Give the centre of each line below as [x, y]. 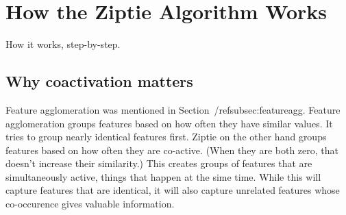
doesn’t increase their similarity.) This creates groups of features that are [159, 163]
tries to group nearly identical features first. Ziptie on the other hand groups [166, 137]
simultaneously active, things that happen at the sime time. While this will [163, 176]
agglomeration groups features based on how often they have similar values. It [169, 123]
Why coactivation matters [99, 81]
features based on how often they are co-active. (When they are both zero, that [172, 150]
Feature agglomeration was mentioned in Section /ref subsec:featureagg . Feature [173, 109]
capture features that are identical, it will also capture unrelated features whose [173, 190]
